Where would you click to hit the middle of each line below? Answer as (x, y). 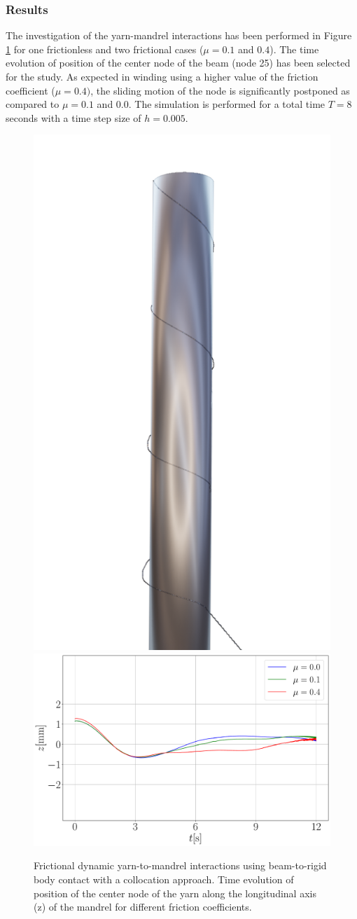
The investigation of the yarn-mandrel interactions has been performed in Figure (179, 35)
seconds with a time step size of (73, 117)
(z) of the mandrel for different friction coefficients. (143, 907)
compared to (33, 104)
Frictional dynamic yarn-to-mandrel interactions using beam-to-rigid (180, 865)
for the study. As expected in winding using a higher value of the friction (162, 76)
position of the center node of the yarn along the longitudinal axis (175, 893)
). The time (294, 49)
